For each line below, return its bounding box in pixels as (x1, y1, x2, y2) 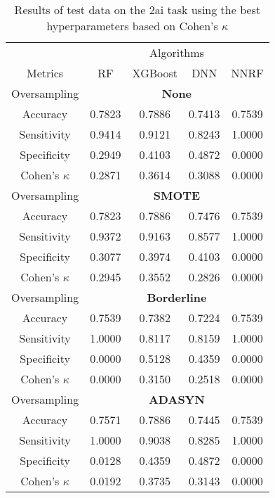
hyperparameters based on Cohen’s (46, 18, 218, 34)
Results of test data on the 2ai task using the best (14, 1, 261, 18)
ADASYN (148, 391, 205, 407)
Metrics (27, 65, 64, 81)
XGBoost (132, 65, 178, 81)
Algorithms (149, 44, 204, 60)
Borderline (147, 289, 207, 305)
